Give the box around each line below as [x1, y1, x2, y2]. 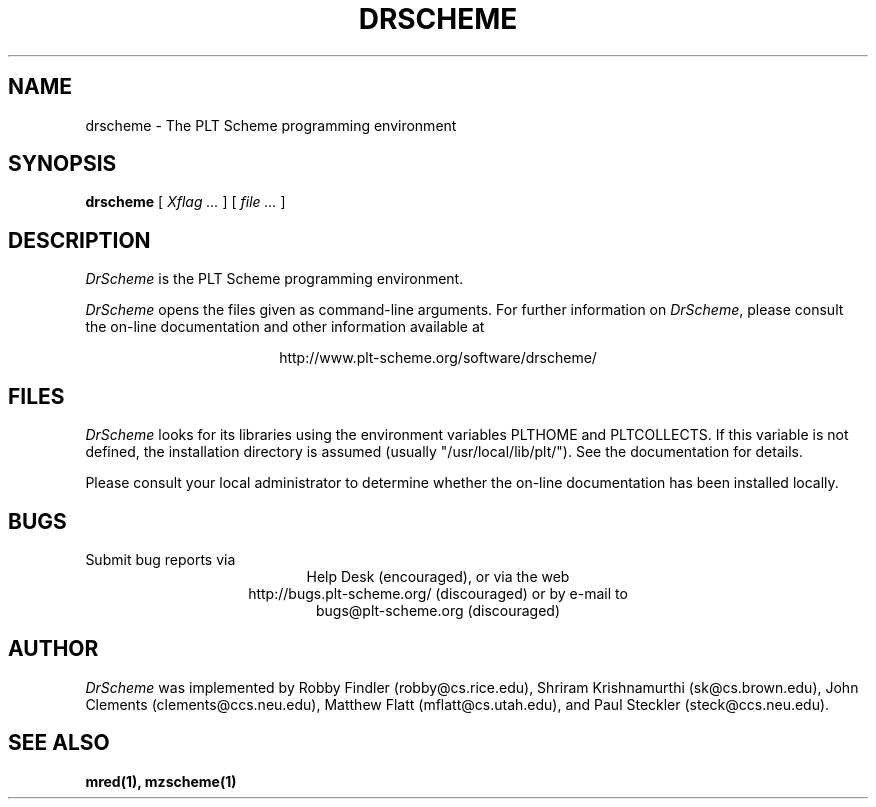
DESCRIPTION [8, 227, 151, 253]
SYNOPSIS [8, 151, 117, 177]
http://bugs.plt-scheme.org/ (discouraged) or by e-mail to [248, 584, 628, 602]
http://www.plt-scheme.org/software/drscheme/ [279, 349, 597, 367]
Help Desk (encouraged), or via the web [306, 567, 570, 585]
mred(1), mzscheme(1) [85, 772, 237, 790]
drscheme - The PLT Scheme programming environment [85, 116, 457, 134]
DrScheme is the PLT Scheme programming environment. [85, 270, 464, 288]
